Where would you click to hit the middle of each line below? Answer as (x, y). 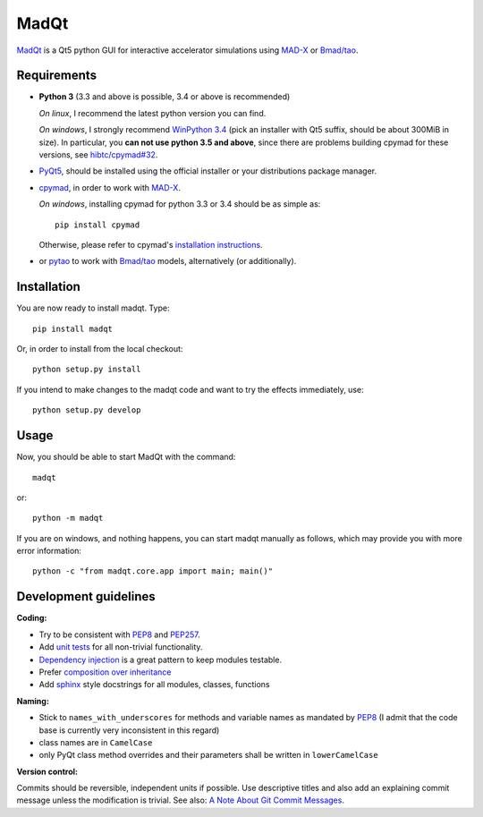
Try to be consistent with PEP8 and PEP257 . (119, 634)
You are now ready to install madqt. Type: (93, 308)
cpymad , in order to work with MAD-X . (110, 187)
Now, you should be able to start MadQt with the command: (126, 457)
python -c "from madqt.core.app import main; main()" (153, 571)
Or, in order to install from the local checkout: (100, 349)
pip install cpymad (97, 225)
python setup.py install (87, 370)
